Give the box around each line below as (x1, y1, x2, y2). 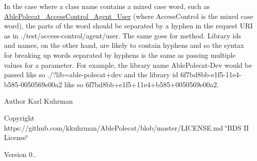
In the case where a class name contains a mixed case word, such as (4, 1, 210, 11)
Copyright (4, 112, 35, 123)
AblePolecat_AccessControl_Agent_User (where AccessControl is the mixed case (4, 10, 254, 21)
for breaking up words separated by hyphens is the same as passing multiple (4, 49, 236, 60)
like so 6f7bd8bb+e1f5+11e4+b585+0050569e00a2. (64, 79, 219, 89)
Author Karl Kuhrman (4, 96, 73, 106)
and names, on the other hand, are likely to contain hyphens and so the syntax (4, 40, 245, 50)
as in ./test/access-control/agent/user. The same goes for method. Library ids (4, 30, 241, 40)
